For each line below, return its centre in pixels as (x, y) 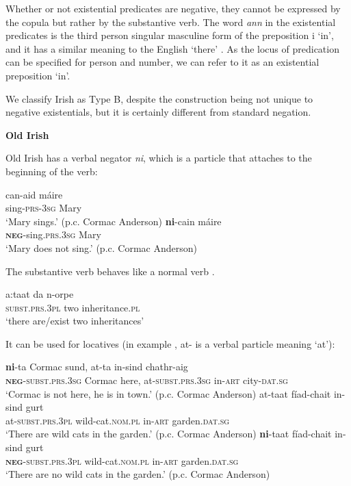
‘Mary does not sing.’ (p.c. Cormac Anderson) (101, 247)
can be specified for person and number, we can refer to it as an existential (162, 62)
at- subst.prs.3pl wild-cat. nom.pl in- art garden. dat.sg (118, 420)
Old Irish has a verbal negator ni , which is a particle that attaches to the (159, 158)
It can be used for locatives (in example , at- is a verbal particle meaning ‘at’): (170, 343)
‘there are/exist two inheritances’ (75, 321)
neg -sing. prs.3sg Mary (53, 234)
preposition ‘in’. (38, 75)
